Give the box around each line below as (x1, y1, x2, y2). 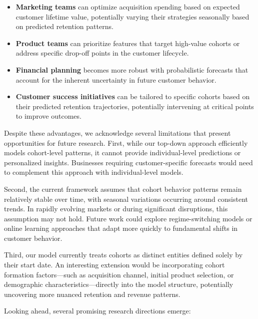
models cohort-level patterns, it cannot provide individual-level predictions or (4, 147, 241, 158)
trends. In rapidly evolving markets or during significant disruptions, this (4, 203, 228, 214)
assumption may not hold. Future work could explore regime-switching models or (4, 213, 252, 223)
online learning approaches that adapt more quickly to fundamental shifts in (4, 223, 238, 233)
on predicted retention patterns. (15, 21, 113, 32)
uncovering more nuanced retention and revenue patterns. (4, 288, 180, 299)
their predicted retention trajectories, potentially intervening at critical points (15, 101, 254, 111)
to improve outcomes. (15, 111, 81, 121)
